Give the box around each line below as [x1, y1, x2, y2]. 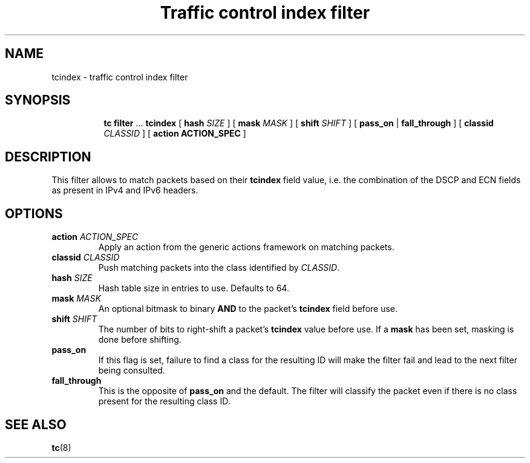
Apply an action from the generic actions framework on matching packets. [98, 242, 394, 253]
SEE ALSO [5, 416, 67, 432]
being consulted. [98, 365, 165, 376]
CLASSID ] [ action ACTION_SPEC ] [103, 128, 246, 139]
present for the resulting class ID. [98, 396, 231, 407]
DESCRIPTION [5, 149, 91, 164]
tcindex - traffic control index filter [51, 71, 188, 82]
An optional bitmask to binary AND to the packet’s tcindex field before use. [98, 303, 398, 314]
